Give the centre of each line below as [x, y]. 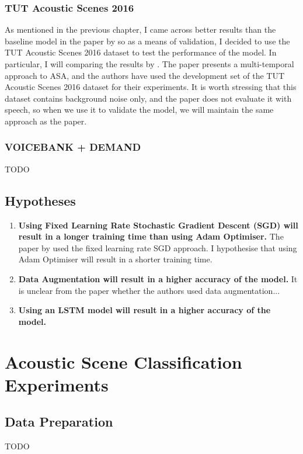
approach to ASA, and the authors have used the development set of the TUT [145, 75]
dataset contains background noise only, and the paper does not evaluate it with [148, 98]
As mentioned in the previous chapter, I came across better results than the [140, 30]
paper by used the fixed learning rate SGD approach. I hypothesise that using [158, 247]
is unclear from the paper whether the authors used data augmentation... [149, 290]
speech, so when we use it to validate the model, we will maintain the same [139, 110]
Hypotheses [40, 200]
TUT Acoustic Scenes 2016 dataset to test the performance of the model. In [141, 52]
